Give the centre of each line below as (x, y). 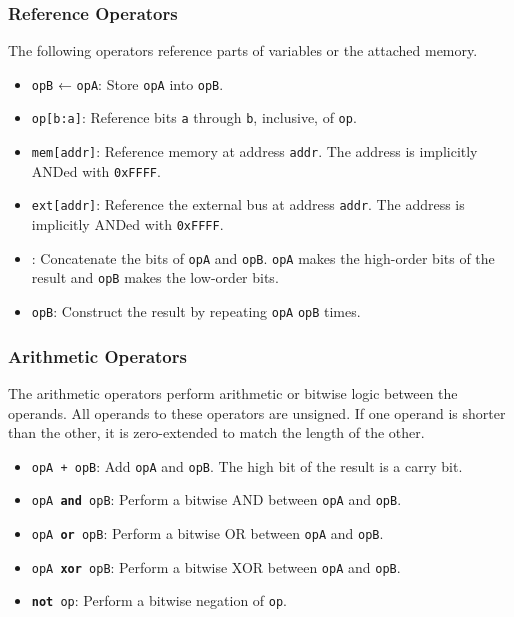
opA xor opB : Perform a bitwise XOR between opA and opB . (216, 566)
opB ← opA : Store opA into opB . (127, 83)
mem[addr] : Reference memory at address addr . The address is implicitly (254, 151)
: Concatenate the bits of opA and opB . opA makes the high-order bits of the (263, 257)
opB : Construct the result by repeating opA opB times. (196, 311)
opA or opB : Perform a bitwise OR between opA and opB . (207, 533)
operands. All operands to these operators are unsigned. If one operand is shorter (257, 412)
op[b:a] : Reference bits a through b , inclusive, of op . (194, 117)
